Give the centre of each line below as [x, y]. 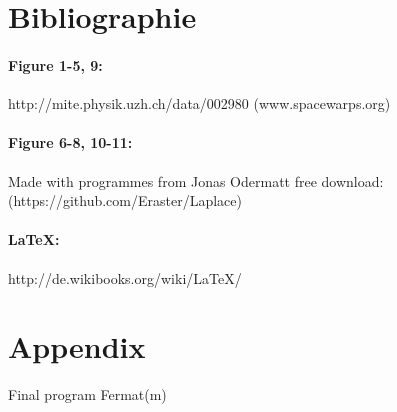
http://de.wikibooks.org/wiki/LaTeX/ [125, 277]
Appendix [77, 346]
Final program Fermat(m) [87, 394]
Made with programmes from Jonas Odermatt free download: [196, 180]
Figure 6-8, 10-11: [70, 142]
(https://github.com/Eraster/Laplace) [125, 200]
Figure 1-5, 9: [55, 64]
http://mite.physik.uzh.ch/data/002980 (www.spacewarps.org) [199, 103]
